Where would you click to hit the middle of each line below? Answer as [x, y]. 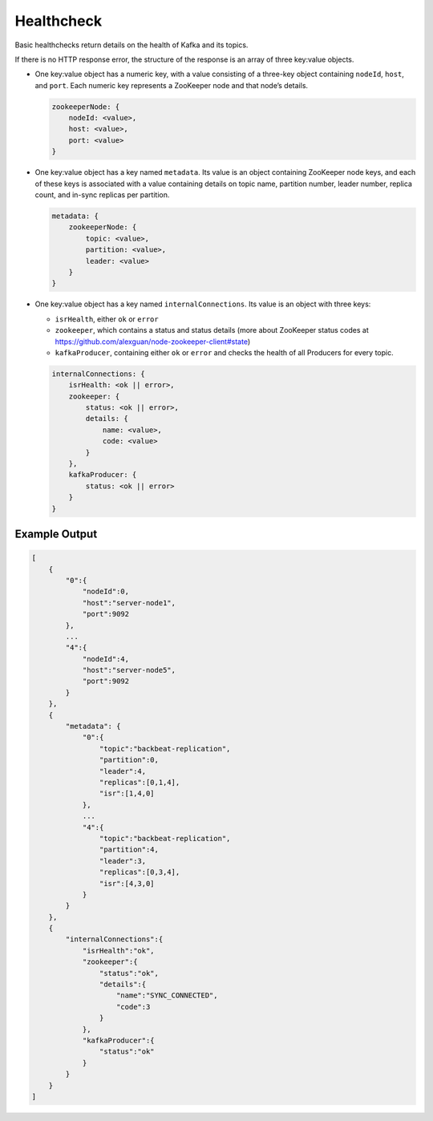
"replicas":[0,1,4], [140, 782]
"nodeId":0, [106, 592]
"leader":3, [123, 861]
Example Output [56, 534]
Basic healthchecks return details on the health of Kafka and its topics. [132, 45]
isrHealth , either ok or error [107, 319]
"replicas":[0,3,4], [140, 872]
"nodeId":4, [106, 659]
